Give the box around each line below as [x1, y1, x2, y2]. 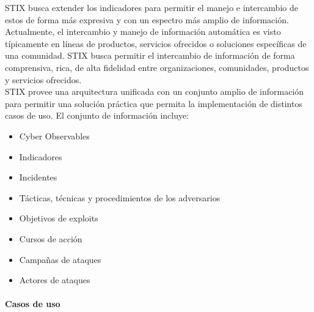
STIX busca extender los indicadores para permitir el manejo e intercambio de [5, 1, 298, 13]
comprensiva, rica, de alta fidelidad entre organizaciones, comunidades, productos [5, 61, 309, 73]
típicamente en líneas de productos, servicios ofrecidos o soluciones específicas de [5, 37, 307, 50]
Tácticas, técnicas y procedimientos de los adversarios [19, 191, 221, 204]
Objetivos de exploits [19, 212, 98, 225]
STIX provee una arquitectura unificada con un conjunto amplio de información [5, 85, 304, 98]
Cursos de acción [19, 232, 82, 245]
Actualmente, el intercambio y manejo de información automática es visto [5, 25, 281, 38]
